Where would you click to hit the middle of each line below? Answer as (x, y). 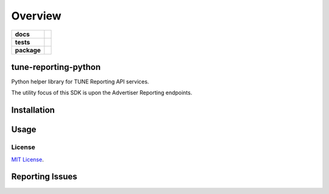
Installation (33, 110)
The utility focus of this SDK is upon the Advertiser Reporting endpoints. (102, 93)
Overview (36, 16)
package (28, 50)
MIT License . (27, 159)
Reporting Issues (44, 177)
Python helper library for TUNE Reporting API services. (80, 81)
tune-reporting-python (56, 67)
